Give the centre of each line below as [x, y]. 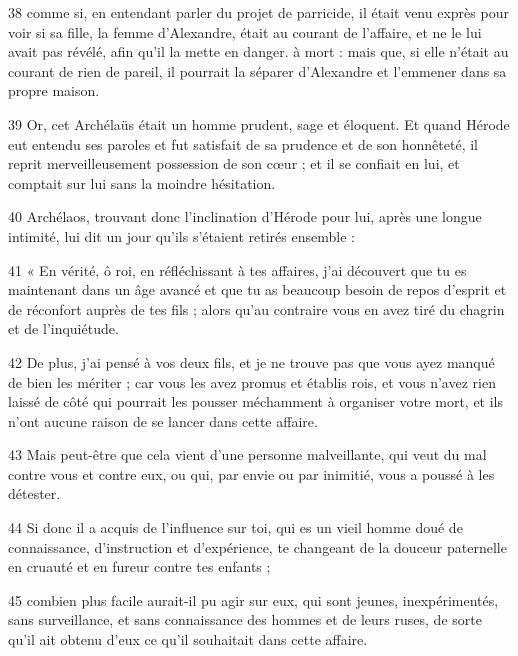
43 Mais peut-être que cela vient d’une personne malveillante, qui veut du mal [247, 454]
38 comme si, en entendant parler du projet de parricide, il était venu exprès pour [258, 12]
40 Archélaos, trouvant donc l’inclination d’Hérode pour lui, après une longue [245, 216]
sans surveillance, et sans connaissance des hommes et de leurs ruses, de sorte [245, 619]
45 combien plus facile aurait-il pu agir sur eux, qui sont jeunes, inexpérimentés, [253, 599]
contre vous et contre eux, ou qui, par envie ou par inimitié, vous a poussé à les [251, 473]
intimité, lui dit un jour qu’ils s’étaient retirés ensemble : [181, 235]
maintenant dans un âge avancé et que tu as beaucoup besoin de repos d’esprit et [257, 289]
